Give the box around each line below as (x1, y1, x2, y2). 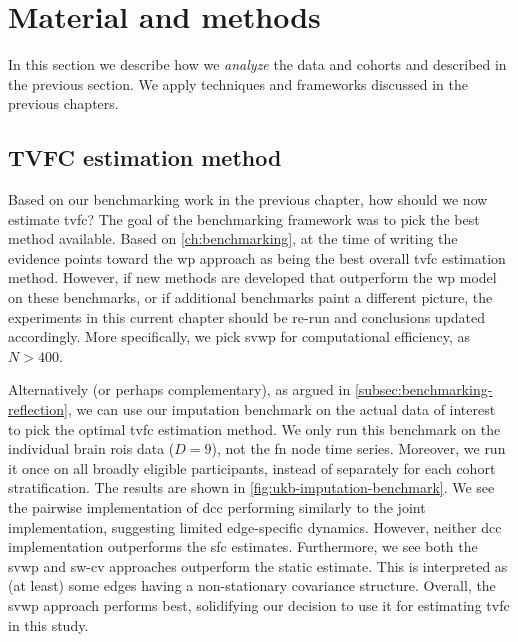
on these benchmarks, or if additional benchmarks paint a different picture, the (8, 287, 493, 308)
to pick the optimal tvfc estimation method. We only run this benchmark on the (8, 418, 501, 439)
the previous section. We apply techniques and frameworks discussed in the (8, 73, 468, 94)
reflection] (8, 399, 68, 420)
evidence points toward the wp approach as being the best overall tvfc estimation (8, 247, 506, 268)
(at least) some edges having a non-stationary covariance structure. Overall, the (8, 575, 496, 596)
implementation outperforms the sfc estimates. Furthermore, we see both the (8, 536, 478, 557)
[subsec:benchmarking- (354, 379, 493, 400)
